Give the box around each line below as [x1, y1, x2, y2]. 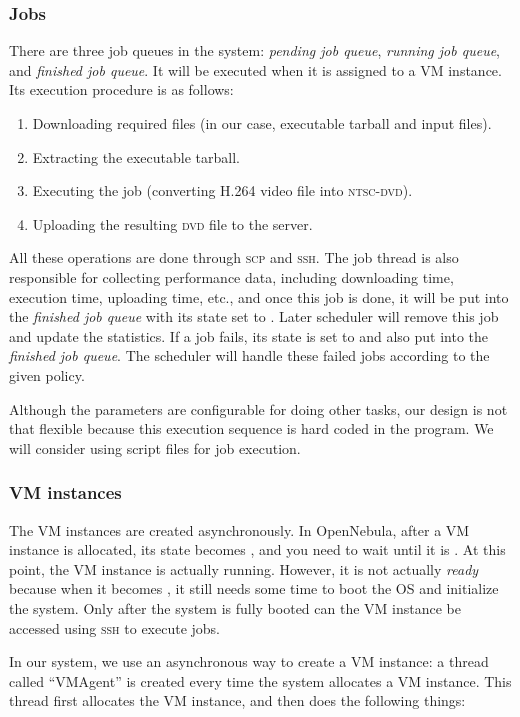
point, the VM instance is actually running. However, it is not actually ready [9, 558, 479, 579]
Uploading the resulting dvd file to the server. [32, 213, 313, 234]
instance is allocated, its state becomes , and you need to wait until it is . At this [9, 539, 506, 560]
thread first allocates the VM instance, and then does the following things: [9, 690, 466, 711]
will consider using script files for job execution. [9, 437, 301, 458]
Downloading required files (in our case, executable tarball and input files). [32, 113, 492, 133]
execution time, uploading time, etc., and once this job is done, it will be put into [9, 286, 509, 307]
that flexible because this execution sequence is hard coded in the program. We [9, 418, 494, 439]
